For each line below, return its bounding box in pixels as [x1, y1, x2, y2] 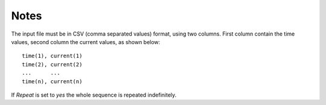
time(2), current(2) [22, 61, 83, 68]
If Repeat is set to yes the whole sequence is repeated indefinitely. [11, 91, 177, 98]
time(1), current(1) [22, 52, 83, 60]
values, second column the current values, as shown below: [11, 38, 161, 45]
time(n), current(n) [22, 78, 83, 84]
